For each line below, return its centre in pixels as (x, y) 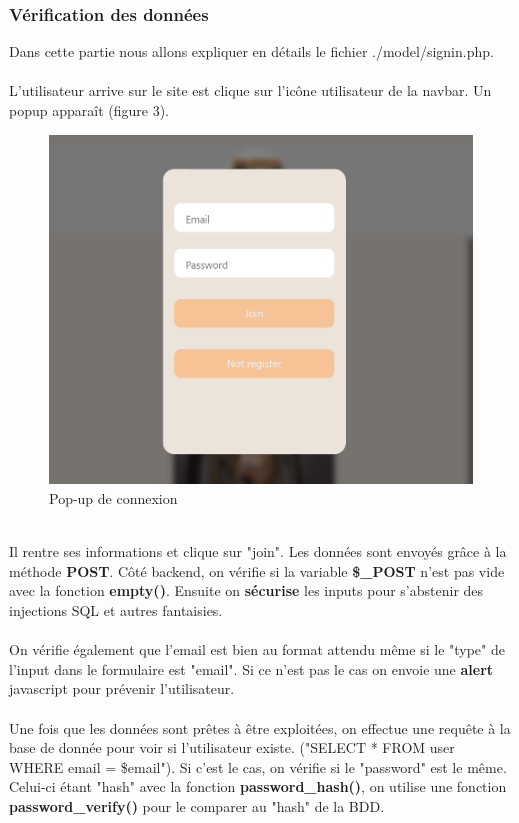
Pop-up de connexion (113, 498)
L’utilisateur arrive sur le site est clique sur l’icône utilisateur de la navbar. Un (250, 90)
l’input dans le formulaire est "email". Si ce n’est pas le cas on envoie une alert (251, 668)
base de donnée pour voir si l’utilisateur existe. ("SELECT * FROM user (232, 747)
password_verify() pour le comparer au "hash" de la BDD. (197, 805)
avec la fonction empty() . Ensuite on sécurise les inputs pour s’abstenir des (246, 590)
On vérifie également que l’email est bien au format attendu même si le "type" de (257, 649)
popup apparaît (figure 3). (89, 110)
